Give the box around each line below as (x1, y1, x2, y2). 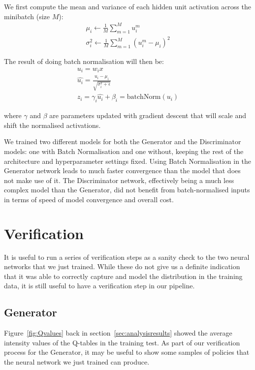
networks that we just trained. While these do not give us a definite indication (4, 261, 240, 272)
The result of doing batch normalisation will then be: (4, 56, 164, 66)
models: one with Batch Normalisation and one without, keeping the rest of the (4, 146, 244, 156)
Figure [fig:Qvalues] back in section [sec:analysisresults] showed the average (4, 328, 232, 338)
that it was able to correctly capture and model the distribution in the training (4, 271, 243, 281)
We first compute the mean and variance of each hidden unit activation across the (4, 1, 251, 11)
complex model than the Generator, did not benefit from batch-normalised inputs (4, 185, 250, 195)
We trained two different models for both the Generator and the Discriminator (4, 136, 241, 147)
